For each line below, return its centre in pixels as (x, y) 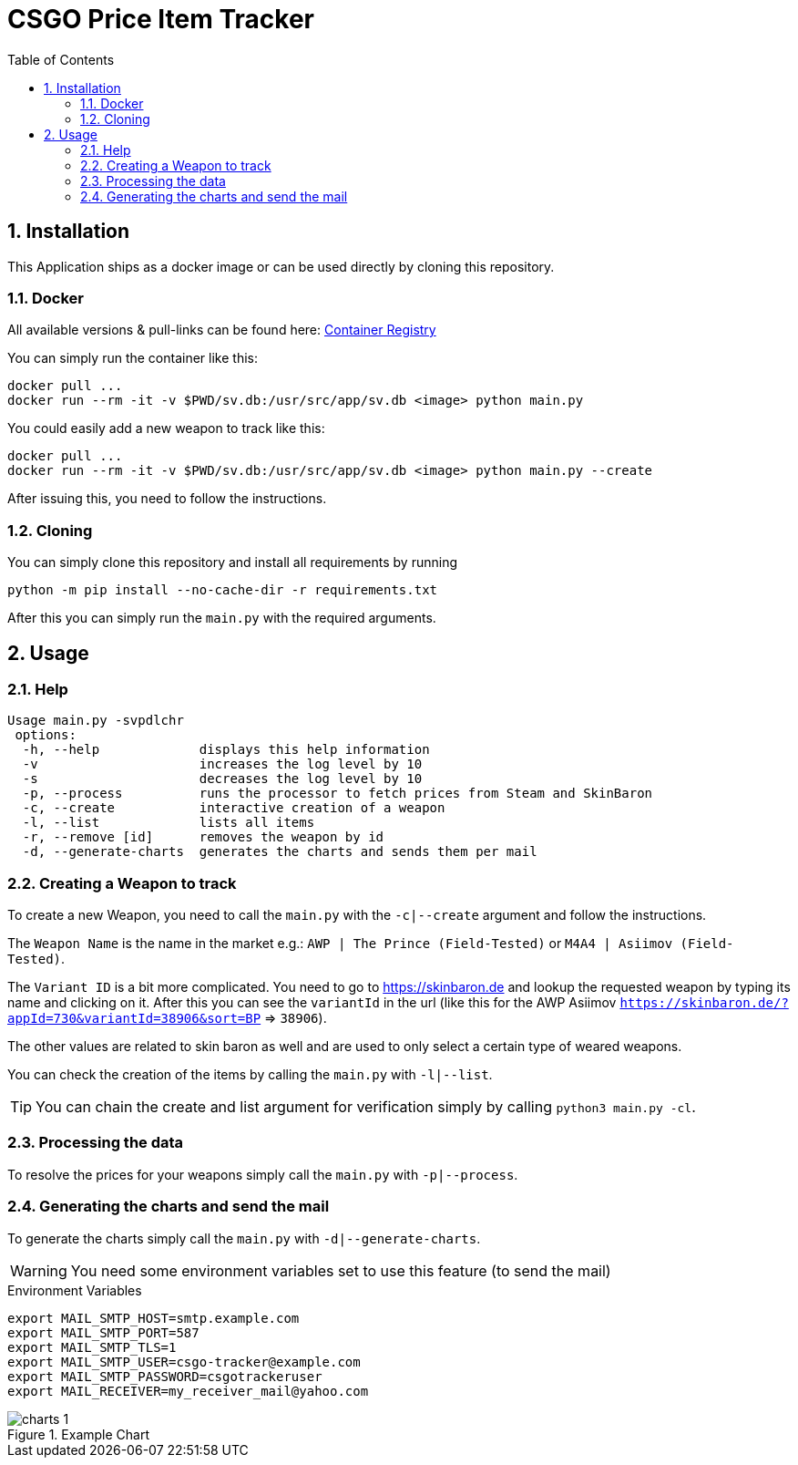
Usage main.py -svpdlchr (96, 721)
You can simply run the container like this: (133, 358)
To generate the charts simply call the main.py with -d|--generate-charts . (244, 1238)
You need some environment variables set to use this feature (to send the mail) (341, 1270)
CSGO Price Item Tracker (161, 19)
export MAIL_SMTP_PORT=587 (103, 1332)
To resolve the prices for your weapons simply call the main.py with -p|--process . (263, 1174)
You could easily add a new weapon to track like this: (166, 428)
